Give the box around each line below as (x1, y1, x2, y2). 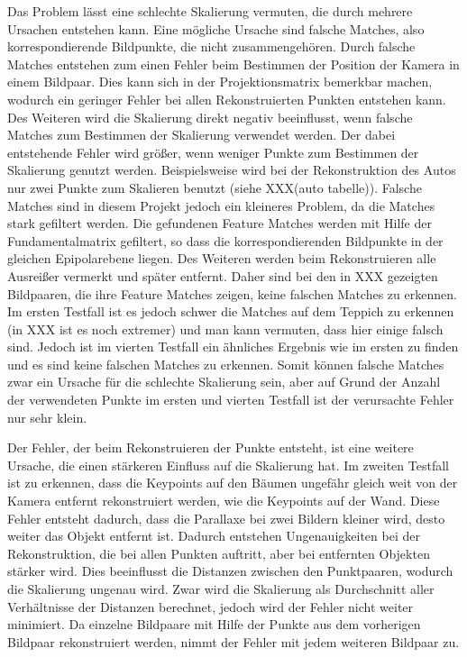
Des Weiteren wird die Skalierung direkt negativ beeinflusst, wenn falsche (7, 107, 413, 126)
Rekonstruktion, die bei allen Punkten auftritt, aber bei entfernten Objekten (7, 543, 430, 562)
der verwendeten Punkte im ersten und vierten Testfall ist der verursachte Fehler (7, 390, 454, 409)
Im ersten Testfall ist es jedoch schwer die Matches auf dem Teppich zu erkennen (7, 302, 454, 321)
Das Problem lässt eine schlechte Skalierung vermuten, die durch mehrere (7, 2, 413, 20)
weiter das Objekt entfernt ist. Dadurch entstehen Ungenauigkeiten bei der (7, 526, 420, 545)
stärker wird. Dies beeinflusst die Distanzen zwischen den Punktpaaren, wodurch (7, 561, 453, 580)
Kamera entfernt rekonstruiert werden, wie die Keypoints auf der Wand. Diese (7, 491, 440, 510)
